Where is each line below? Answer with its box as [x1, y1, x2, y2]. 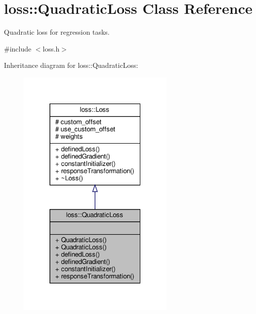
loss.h [43, 43, 60, 53]
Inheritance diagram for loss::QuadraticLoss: [4, 60, 138, 70]
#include [4, 43, 32, 53]
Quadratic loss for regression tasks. [4, 27, 110, 37]
